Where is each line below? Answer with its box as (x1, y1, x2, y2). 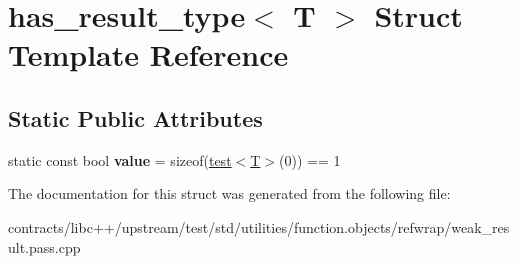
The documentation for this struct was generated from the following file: (8, 183, 451, 204)
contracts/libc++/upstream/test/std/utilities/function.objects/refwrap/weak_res (8, 216, 510, 237)
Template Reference (8, 34, 289, 75)
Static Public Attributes (8, 102, 263, 133)
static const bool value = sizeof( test (8, 149, 232, 170)
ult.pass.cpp (8, 236, 81, 257)
